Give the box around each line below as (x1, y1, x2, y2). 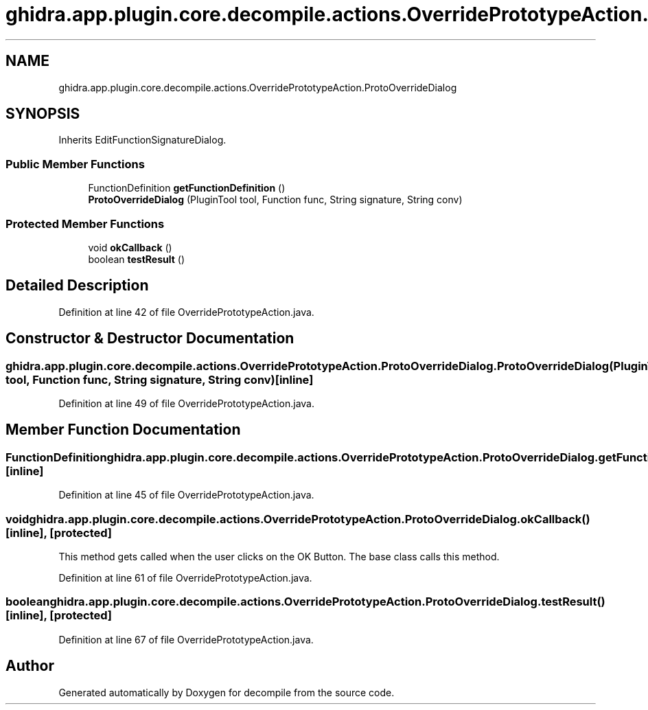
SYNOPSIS (5, 105, 80, 123)
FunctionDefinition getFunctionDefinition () (88, 182, 286, 194)
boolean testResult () (88, 253, 185, 265)
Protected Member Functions (5, 216, 165, 231)
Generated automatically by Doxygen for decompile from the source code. (58, 686, 395, 698)
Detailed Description (5, 277, 149, 295)
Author (5, 657, 54, 675)
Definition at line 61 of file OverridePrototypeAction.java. (58, 571, 312, 584)
